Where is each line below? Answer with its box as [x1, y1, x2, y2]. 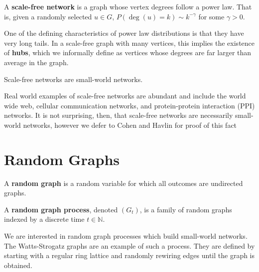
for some [198, 11, 225, 21]
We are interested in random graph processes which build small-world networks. [4, 231, 248, 241]
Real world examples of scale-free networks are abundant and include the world [4, 91, 246, 101]
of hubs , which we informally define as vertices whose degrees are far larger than [4, 47, 252, 58]
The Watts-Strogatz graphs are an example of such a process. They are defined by [4, 240, 255, 251]
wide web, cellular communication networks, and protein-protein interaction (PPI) [4, 100, 255, 110]
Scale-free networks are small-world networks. [4, 74, 143, 84]
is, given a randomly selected [4, 11, 92, 21]
